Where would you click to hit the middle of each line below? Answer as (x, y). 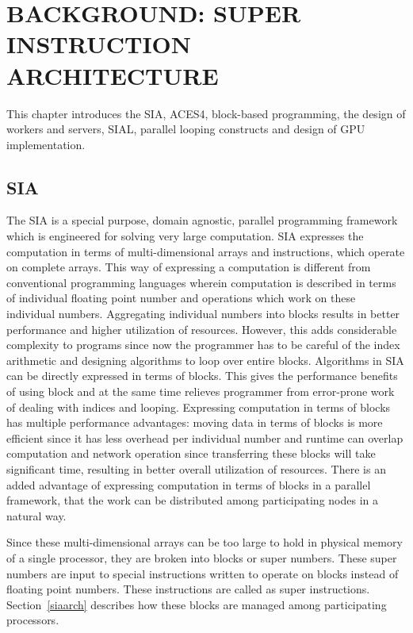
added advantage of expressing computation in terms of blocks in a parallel (189, 484)
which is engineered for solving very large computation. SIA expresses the (185, 236)
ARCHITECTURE (113, 75)
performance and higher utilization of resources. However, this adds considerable (202, 329)
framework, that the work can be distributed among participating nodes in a (192, 500)
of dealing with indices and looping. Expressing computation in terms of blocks (199, 407)
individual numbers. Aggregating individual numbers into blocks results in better (203, 314)
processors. (33, 620)
